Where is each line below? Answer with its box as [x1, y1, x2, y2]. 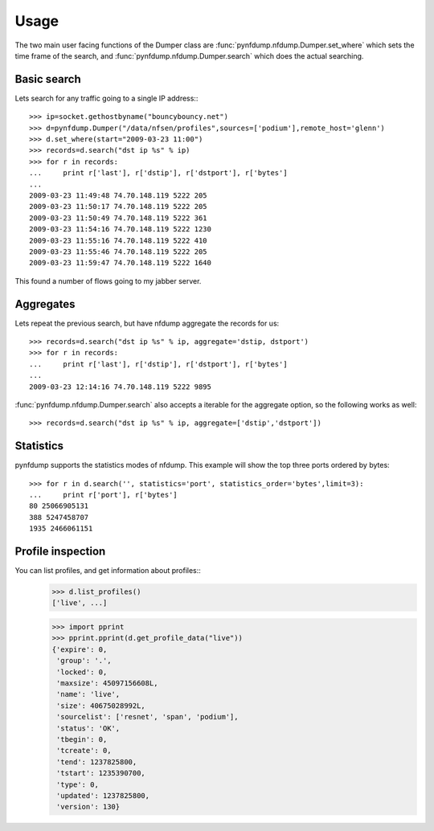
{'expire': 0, [51, 645, 108, 654]
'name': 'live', [56, 690, 121, 699]
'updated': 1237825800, [56, 791, 150, 800]
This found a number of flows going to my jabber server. [14, 276, 202, 285]
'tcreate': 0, [56, 746, 112, 755]
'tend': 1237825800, [56, 757, 137, 767]
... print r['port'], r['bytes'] [29, 490, 178, 500]
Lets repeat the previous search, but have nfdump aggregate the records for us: [14, 318, 280, 328]
